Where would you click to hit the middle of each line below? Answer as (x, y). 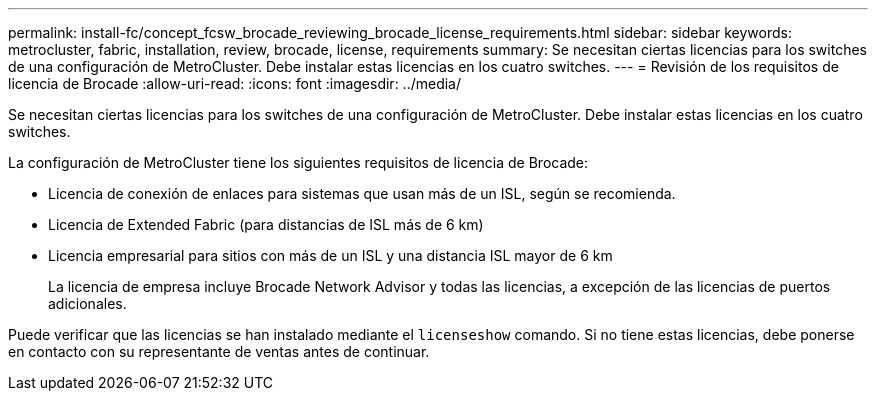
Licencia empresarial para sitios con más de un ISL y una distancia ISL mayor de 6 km (330, 255)
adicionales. (87, 303)
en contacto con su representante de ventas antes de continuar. (219, 351)
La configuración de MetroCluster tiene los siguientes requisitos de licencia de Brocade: (298, 162)
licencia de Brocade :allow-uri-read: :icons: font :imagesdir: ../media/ (235, 83)
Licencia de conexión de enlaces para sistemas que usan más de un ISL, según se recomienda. (362, 193)
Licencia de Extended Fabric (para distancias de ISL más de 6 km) (266, 224)
